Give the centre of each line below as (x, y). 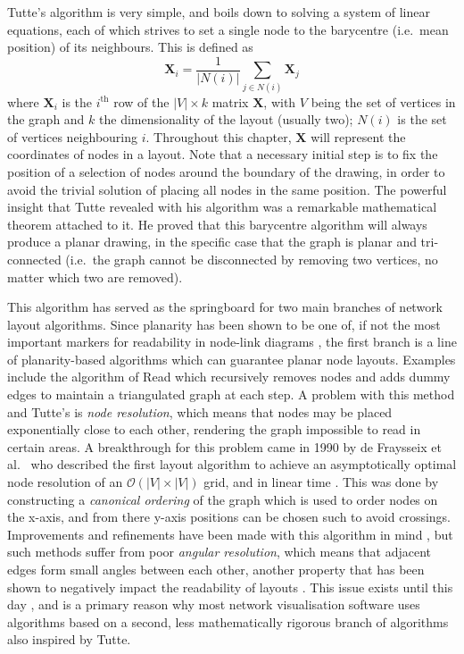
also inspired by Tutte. (69, 639)
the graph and (46, 119)
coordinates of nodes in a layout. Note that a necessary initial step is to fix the (223, 154)
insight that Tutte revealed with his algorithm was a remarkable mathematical (222, 207)
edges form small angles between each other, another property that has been (216, 570)
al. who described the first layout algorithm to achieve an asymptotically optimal (232, 464)
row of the (141, 101)
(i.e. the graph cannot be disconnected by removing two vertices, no (252, 259)
